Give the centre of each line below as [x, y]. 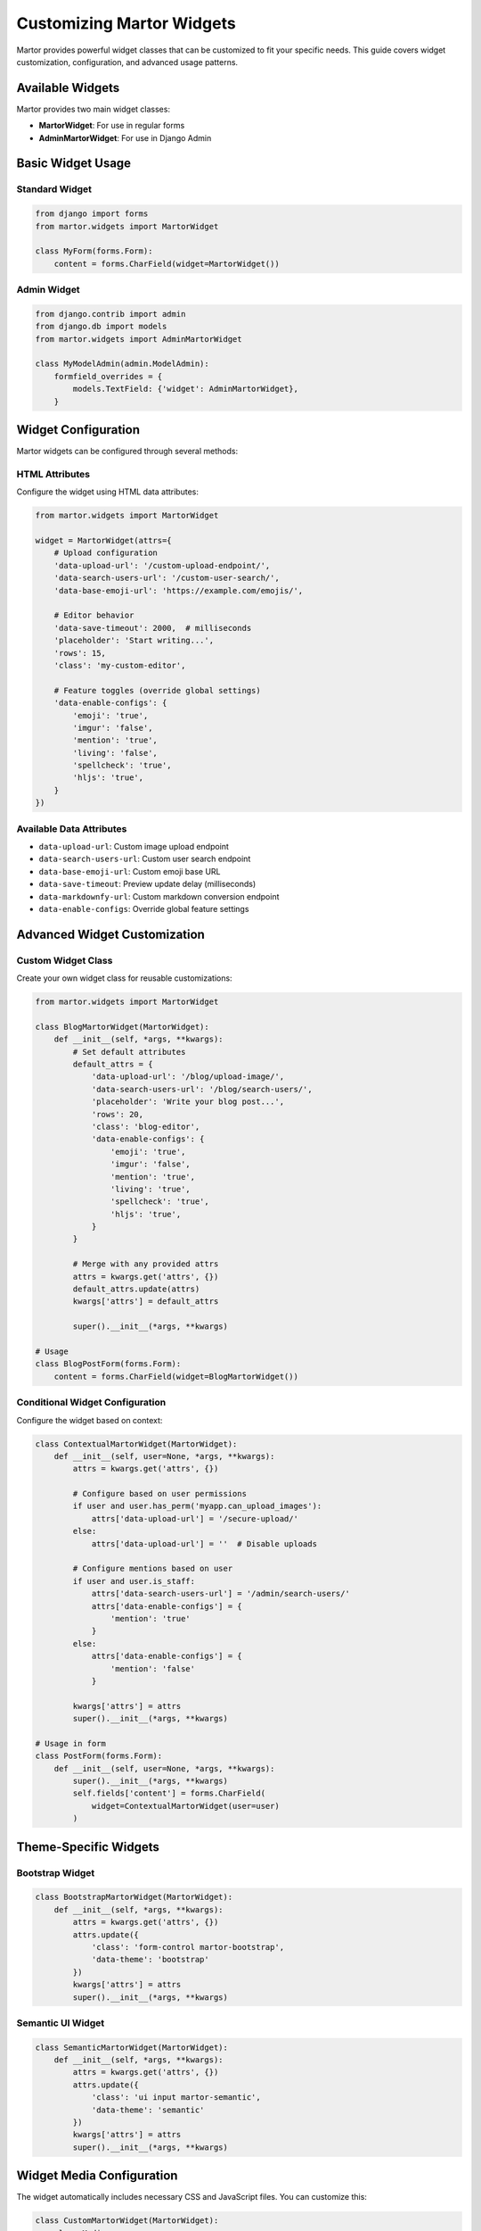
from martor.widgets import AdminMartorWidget [139, 339]
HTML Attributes [53, 474]
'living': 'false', [115, 753]
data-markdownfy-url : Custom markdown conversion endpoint [159, 896]
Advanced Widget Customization [110, 934]
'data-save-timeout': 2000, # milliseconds [153, 628]
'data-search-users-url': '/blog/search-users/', [202, 1089]
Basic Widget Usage [74, 164]
